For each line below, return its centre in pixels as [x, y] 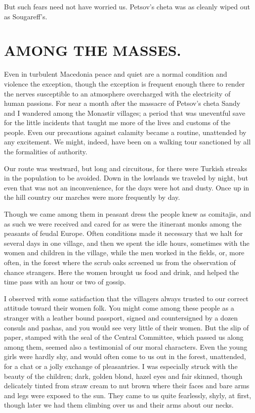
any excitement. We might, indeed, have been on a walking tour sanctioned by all [127, 142]
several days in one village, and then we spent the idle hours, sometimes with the [127, 243]
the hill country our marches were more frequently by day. [92, 197]
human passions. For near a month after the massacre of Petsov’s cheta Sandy [122, 103]
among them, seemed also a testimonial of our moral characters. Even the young [126, 346]
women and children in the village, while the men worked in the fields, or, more [124, 252]
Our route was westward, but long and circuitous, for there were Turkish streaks [126, 168]
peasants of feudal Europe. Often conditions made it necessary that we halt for [124, 233]
